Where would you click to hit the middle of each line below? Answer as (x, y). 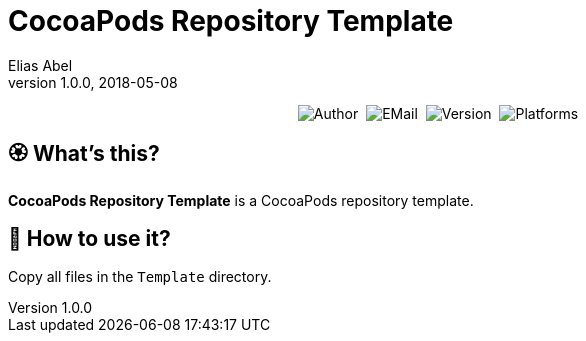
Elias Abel (40, 65)
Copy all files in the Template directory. (140, 277)
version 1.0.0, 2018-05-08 (93, 82)
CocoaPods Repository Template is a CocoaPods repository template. (241, 200)
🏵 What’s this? (84, 154)
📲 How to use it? (89, 239)
